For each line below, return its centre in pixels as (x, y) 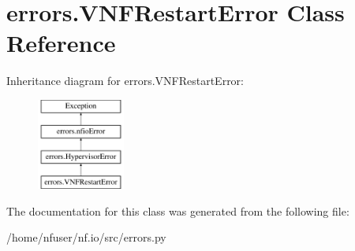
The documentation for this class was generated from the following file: (178, 210)
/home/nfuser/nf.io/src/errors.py (86, 237)
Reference (61, 43)
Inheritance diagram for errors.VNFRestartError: (125, 81)
